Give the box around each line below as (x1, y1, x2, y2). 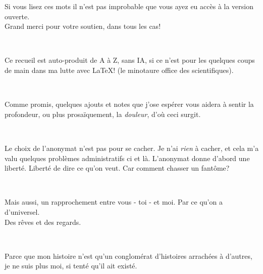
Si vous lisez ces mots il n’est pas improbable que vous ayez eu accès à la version (5, 1, 253, 11)
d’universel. (5, 206, 40, 217)
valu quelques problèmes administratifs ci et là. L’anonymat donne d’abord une (5, 152, 250, 163)
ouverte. (5, 11, 30, 21)
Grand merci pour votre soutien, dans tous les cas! (5, 21, 161, 31)
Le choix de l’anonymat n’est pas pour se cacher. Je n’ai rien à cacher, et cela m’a (5, 142, 259, 153)
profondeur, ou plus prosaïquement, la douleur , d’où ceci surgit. (5, 108, 201, 119)
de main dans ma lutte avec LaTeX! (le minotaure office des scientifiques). (5, 64, 234, 75)
